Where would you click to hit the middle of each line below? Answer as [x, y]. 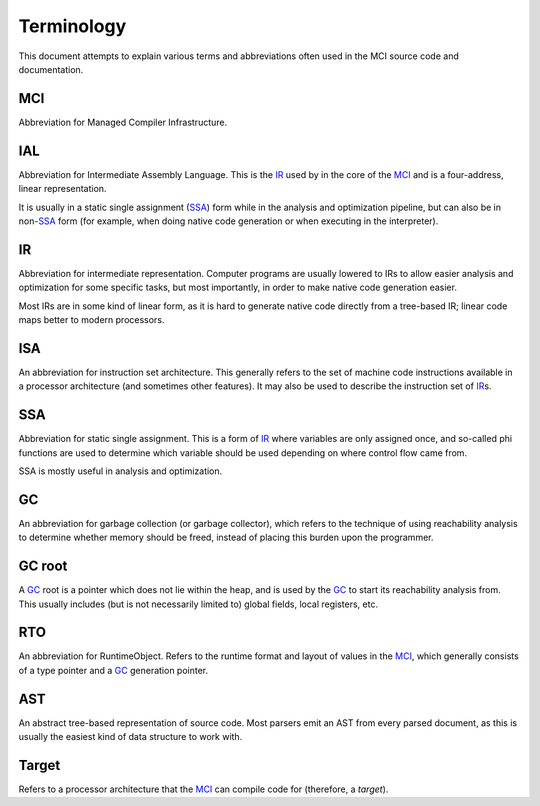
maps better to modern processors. [91, 319]
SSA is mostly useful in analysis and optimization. [120, 471]
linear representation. [62, 189]
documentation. [51, 69]
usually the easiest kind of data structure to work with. [130, 737]
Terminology [72, 26]
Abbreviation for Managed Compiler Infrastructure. [123, 122]
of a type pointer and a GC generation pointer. [113, 670]
